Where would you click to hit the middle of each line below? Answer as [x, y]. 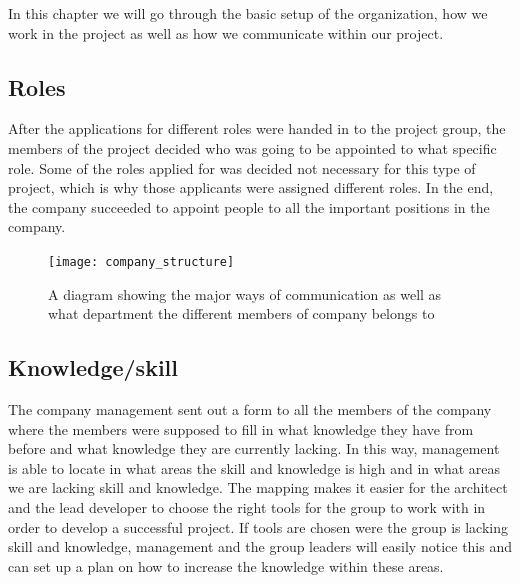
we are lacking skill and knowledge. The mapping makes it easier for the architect [258, 487]
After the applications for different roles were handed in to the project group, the [257, 128]
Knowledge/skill [93, 367]
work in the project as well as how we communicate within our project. [226, 32]
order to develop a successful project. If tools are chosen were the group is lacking [258, 526]
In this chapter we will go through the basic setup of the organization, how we [248, 13]
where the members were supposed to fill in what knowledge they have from [241, 428]
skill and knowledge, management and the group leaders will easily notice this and [260, 546]
